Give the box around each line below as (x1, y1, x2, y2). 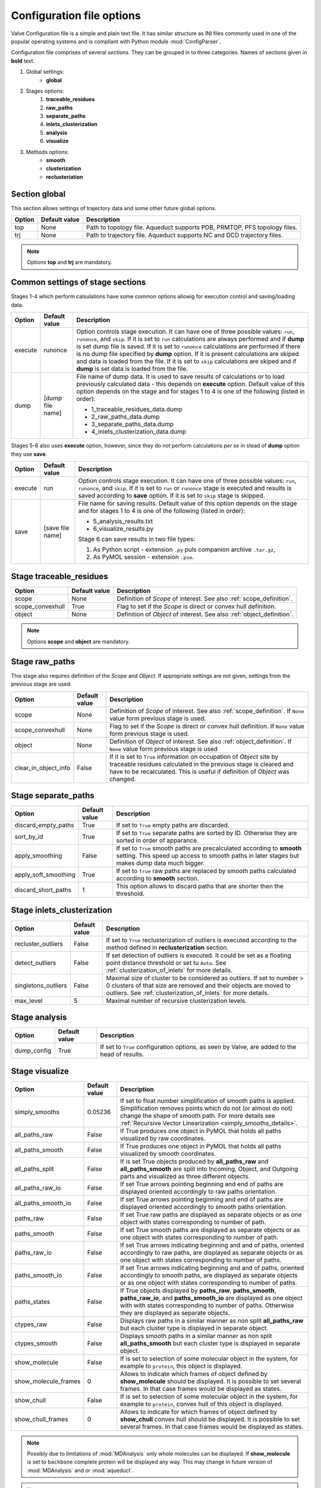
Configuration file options (11, 9, 141, 22)
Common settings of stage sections (11, 277, 146, 287)
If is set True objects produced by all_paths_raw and (119, 1157, 269, 1165)
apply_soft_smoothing (14, 871, 75, 879)
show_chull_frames (14, 1415, 68, 1423)
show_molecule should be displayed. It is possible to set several (119, 1377, 301, 1385)
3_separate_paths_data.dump (91, 420, 174, 429)
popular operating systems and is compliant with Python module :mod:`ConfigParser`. (11, 37, 221, 45)
